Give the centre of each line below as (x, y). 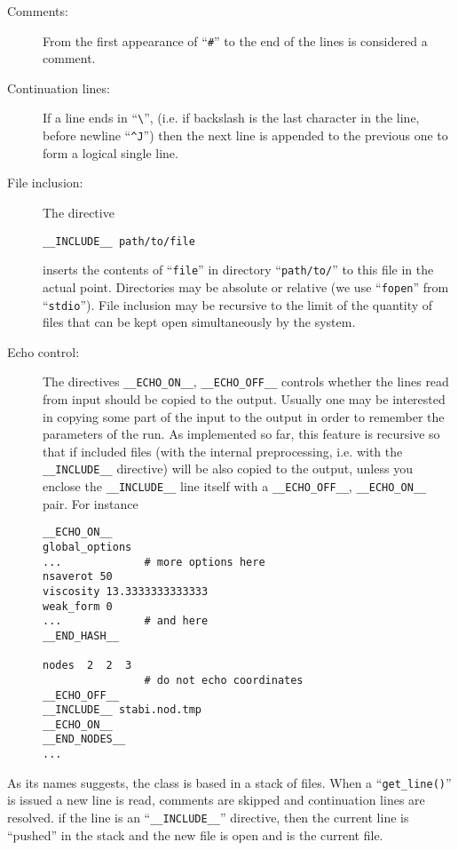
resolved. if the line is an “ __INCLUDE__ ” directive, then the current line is (208, 818)
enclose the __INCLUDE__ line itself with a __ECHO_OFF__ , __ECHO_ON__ (235, 486)
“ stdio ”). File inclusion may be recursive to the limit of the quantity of (238, 304)
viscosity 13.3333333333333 (126, 591)
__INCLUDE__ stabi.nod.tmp (122, 710)
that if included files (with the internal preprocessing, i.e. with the (223, 451)
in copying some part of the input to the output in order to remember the (244, 416)
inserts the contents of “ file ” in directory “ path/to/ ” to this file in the (238, 270)
